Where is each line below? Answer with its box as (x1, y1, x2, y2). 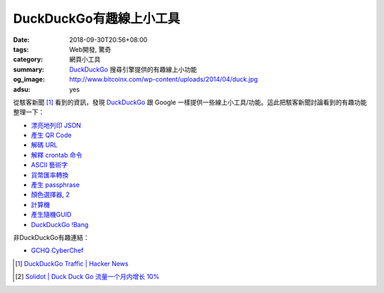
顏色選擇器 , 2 (31, 190, 70, 199)
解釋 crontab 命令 (31, 150, 82, 159)
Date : (13, 35, 30, 44)
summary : (13, 65, 45, 74)
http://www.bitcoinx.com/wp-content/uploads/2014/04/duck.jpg (69, 75, 258, 84)
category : (13, 55, 43, 64)
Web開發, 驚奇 (69, 45, 112, 53)
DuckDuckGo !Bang (31, 220, 89, 228)
